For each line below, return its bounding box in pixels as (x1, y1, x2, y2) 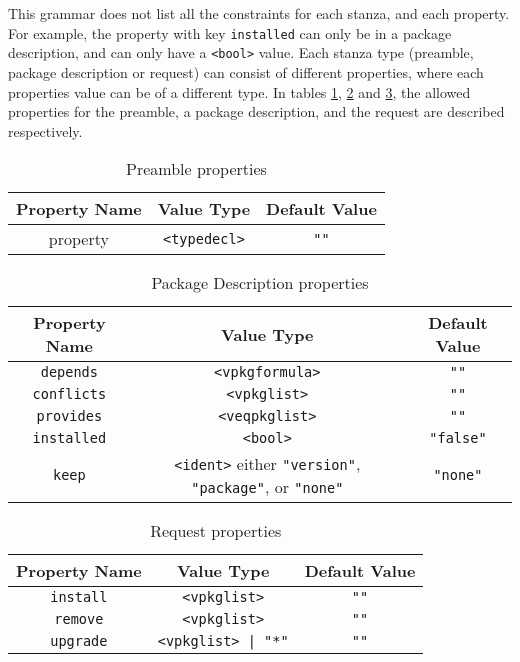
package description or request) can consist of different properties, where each (8, 61, 484, 82)
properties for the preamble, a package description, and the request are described (8, 101, 505, 122)
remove (54, 611, 104, 628)
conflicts (32, 386, 107, 403)
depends (40, 364, 98, 381)
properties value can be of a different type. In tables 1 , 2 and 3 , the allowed (8, 81, 471, 102)
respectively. (8, 120, 83, 141)
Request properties (150, 519, 282, 543)
